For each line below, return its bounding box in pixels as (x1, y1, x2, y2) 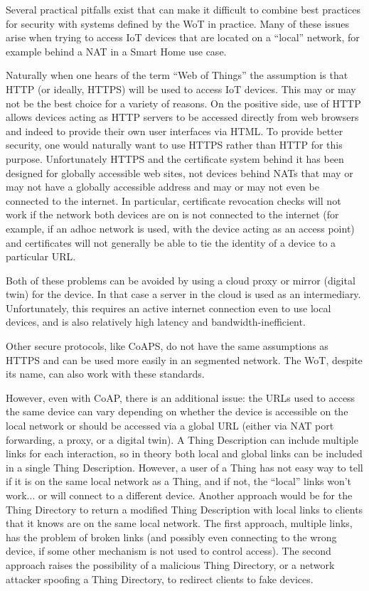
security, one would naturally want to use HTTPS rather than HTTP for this (6, 137, 343, 152)
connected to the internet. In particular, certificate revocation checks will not (6, 193, 341, 208)
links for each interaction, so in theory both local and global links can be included (6, 446, 363, 461)
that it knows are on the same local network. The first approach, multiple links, (6, 516, 353, 531)
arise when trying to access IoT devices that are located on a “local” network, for (6, 30, 360, 45)
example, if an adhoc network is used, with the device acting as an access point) (6, 220, 355, 235)
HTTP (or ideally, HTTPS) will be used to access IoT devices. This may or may (6, 81, 356, 96)
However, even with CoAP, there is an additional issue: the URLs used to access (6, 390, 355, 405)
